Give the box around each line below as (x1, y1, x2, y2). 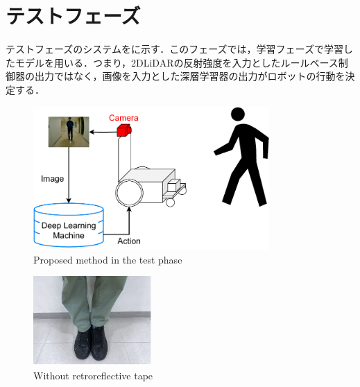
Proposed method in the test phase (33, 252, 182, 266)
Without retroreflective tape (33, 368, 153, 382)
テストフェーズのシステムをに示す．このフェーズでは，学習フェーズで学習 (6, 42, 343, 56)
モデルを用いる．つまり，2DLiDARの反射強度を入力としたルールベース (15, 55, 338, 69)
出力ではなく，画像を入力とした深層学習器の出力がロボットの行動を (34, 69, 345, 83)
